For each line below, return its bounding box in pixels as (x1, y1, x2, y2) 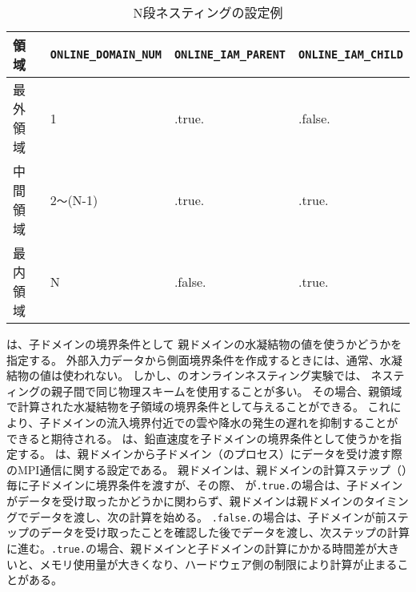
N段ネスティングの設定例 (133, 3, 283, 22)
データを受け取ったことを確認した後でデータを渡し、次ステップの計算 (39, 524, 410, 541)
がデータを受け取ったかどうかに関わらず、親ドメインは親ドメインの (6, 493, 364, 509)
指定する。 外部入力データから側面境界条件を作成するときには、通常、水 (6, 351, 391, 368)
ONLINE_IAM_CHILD (298, 48, 403, 61)
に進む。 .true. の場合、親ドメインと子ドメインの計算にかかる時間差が (6, 539, 377, 556)
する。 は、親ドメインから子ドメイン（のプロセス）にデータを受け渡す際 (17, 445, 402, 462)
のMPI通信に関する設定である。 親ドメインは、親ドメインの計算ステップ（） (6, 461, 407, 477)
